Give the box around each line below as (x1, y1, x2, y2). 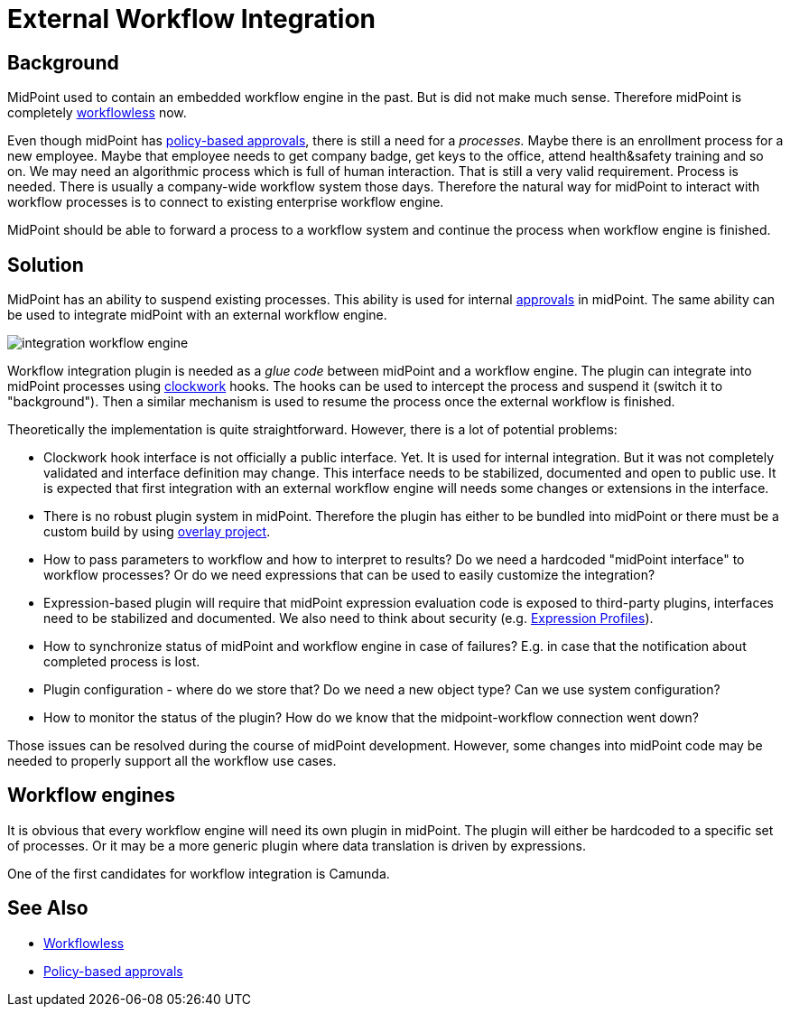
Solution (7, 253, 84, 276)
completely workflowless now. (7, 105, 187, 121)
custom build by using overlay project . (43, 524, 271, 540)
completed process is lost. (43, 654, 200, 670)
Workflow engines (7, 784, 176, 807)
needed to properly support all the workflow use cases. (7, 753, 337, 769)
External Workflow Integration (7, 4, 376, 34)
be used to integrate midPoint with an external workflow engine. (7, 307, 387, 323)
